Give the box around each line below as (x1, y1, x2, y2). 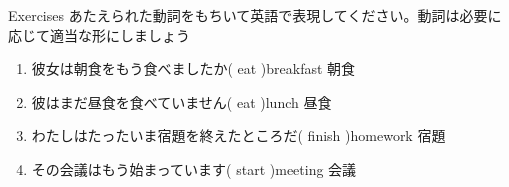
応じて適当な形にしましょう (8, 24, 190, 45)
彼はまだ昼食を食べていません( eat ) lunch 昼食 (31, 91, 332, 112)
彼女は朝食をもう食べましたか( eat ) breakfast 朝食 (31, 58, 356, 79)
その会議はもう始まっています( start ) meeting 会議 (31, 158, 357, 179)
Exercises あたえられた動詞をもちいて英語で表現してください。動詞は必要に (8, 5, 502, 25)
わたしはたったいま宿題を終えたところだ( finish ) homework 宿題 (31, 125, 446, 146)
